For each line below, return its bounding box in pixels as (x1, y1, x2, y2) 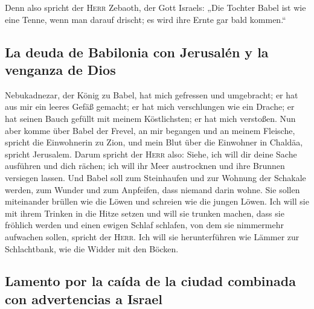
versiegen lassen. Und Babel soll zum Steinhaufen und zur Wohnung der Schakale (5, 171, 306, 183)
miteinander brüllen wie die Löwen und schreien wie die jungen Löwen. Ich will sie (5, 195, 309, 208)
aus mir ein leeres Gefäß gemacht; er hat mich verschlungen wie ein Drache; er (5, 100, 295, 113)
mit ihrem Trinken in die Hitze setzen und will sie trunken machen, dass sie (5, 206, 284, 219)
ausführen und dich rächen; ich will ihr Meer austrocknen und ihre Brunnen (5, 159, 285, 172)
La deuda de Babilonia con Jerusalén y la (5, 42, 269, 61)
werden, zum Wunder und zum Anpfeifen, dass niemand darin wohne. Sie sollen (5, 183, 300, 196)
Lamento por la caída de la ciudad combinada (5, 272, 296, 290)
